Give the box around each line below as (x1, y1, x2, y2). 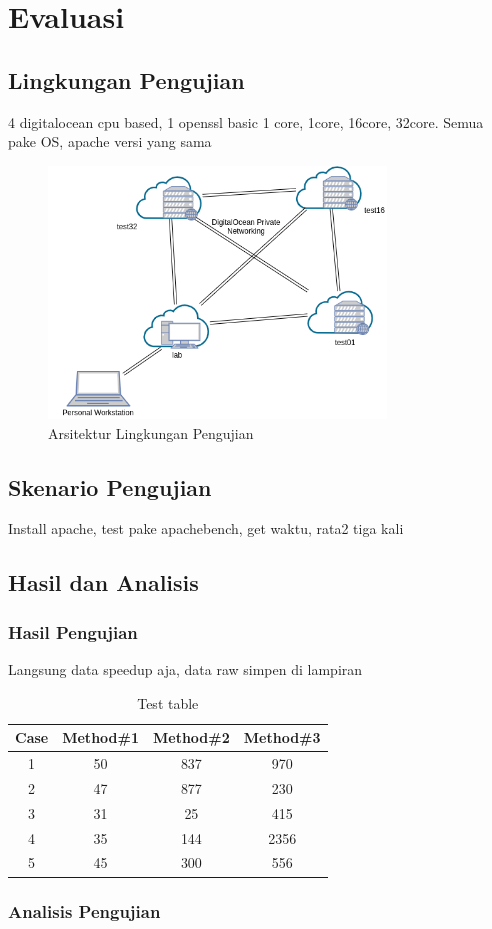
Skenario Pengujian (8, 471, 212, 502)
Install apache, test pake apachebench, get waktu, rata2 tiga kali (8, 518, 404, 539)
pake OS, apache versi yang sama (8, 131, 212, 152)
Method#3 (243, 727, 321, 748)
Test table (137, 692, 199, 713)
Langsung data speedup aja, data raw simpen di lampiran (8, 659, 363, 680)
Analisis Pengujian (8, 899, 161, 924)
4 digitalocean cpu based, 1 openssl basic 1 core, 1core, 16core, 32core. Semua (8, 111, 484, 132)
